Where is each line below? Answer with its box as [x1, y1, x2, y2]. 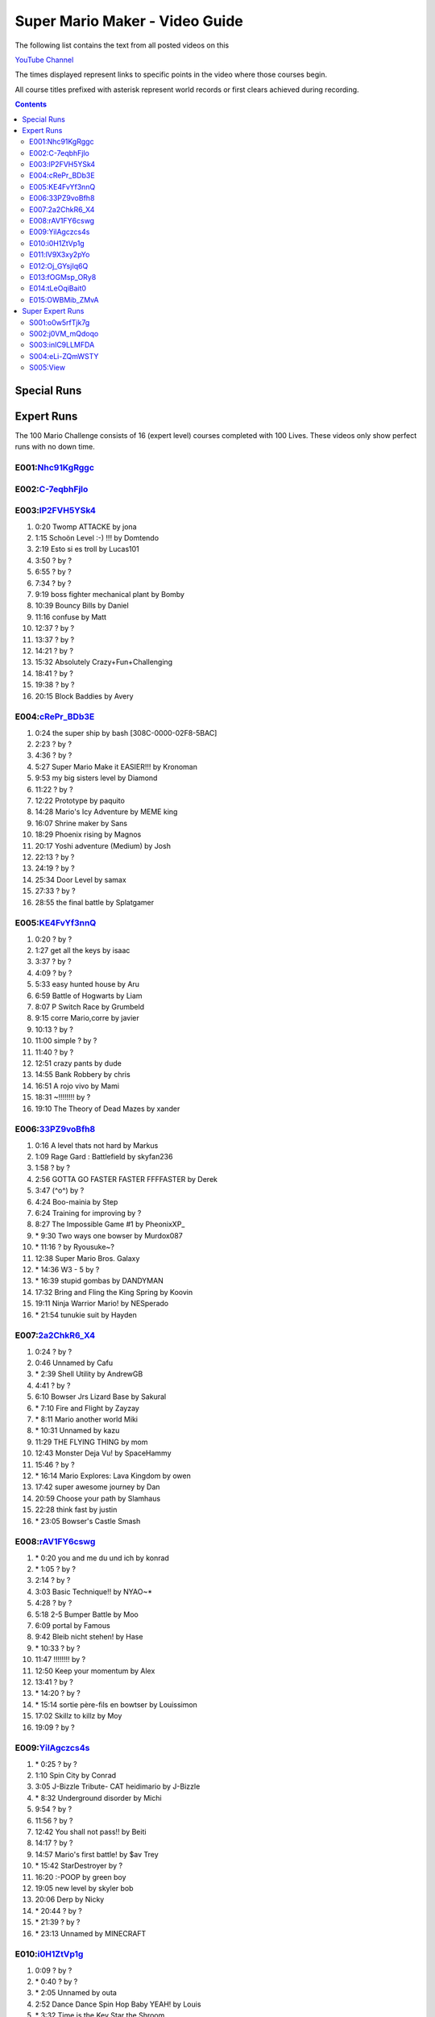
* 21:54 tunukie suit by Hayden [35, 1309, 137, 1319]
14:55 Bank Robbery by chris [35, 1070, 130, 1079]
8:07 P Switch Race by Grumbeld [35, 1002, 145, 1012]
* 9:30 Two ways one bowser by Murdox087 [35, 1230, 183, 1240]
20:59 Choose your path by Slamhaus [35, 1493, 161, 1503]
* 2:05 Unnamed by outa [35, 1988, 117, 1998]
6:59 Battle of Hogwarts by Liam [35, 991, 143, 1000]
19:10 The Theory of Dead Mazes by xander [35, 1104, 180, 1113]
